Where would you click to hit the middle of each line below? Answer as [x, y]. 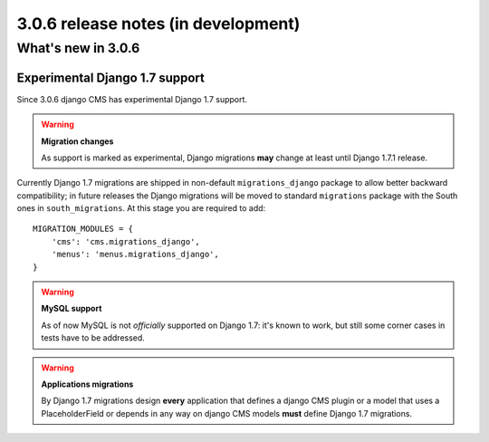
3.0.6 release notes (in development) [158, 24]
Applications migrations [87, 384]
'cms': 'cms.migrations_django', [126, 241]
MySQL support [72, 309]
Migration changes [77, 141]
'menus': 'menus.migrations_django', [135, 255]
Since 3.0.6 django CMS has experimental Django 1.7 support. [132, 99]
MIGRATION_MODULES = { [83, 229]
